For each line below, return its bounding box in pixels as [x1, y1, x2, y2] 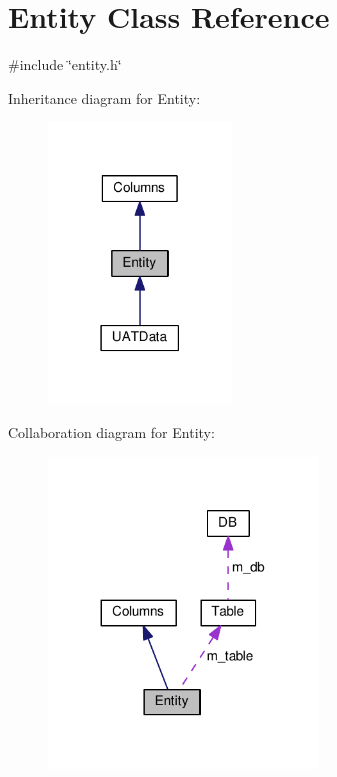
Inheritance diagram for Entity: [8, 87, 201, 108]
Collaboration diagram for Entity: [8, 422, 215, 443]
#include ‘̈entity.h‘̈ [8, 54, 122, 75]
